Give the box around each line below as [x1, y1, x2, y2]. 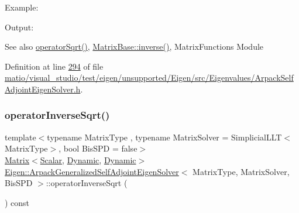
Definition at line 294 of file [5, 60, 104, 72]
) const [5, 196, 30, 208]
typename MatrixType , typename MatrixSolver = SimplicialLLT [47, 130, 282, 143]
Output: [5, 20, 34, 33]
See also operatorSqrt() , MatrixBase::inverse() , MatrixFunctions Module [5, 40, 264, 53]
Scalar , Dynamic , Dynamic [40, 153, 136, 166]
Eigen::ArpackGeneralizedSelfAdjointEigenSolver [5, 165, 179, 177]
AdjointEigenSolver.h [5, 83, 81, 95]
